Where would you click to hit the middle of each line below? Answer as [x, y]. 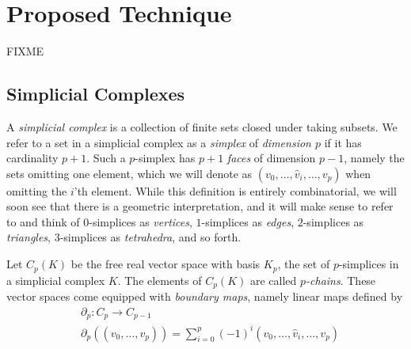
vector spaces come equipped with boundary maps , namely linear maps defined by [205, 296]
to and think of [43, 221]
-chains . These [341, 280]
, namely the [374, 158]
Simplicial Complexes [96, 94]
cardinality [32, 158]
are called [273, 280]
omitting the [37, 190]
